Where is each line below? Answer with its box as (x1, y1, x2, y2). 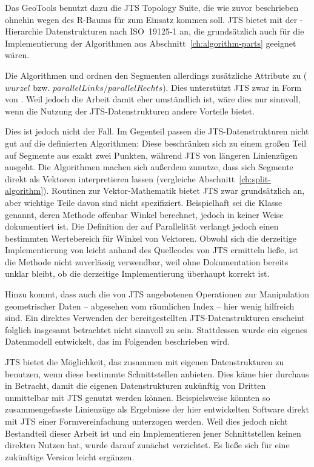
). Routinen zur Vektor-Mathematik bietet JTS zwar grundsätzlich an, (43, 184, 305, 197)
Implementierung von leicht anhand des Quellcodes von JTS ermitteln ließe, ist (5, 243, 298, 256)
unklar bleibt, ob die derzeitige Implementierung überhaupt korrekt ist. (5, 267, 270, 280)
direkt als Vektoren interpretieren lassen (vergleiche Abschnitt (5, 172, 235, 185)
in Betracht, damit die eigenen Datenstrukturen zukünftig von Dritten (5, 379, 266, 392)
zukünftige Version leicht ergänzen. (5, 450, 135, 463)
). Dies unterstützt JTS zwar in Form (162, 81, 302, 93)
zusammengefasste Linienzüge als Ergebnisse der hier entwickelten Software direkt (5, 403, 309, 416)
